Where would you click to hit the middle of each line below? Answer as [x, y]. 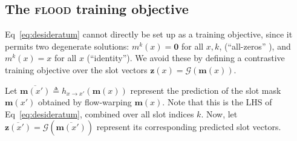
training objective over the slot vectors [76, 69]
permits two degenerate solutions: [67, 46]
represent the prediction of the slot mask [206, 90]
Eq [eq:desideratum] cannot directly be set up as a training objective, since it [149, 34]
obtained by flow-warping [85, 102]
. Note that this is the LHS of [217, 102]
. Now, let [219, 113]
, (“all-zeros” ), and [255, 46]
